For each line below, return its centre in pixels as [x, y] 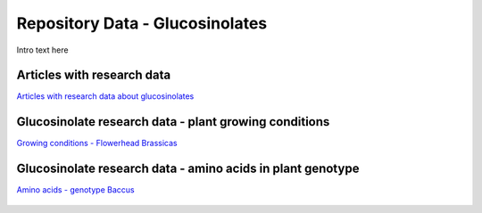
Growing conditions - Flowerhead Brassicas [97, 143]
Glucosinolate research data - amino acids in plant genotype [188, 169]
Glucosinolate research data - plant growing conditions [173, 122]
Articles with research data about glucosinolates [105, 96]
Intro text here [42, 50]
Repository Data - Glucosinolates [142, 23]
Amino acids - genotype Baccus [75, 190]
